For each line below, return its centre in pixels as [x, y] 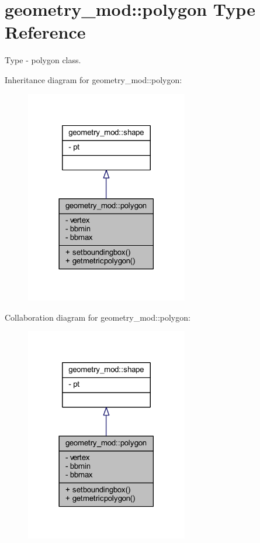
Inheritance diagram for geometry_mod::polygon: [93, 79]
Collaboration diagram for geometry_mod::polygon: [98, 317]
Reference [45, 32]
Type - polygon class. [43, 60]
